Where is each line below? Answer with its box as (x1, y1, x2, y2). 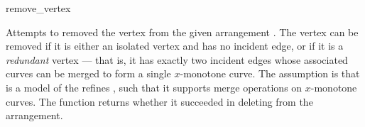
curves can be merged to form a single (6, 66, 171, 81)
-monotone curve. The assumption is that (180, 66, 360, 81)
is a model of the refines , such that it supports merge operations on (6, 79, 303, 94)
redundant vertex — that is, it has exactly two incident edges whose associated (6, 52, 348, 67)
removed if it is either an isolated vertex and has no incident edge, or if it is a (6, 38, 344, 53)
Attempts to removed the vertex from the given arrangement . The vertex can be (6, 24, 359, 39)
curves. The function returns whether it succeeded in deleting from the (6, 94, 313, 109)
